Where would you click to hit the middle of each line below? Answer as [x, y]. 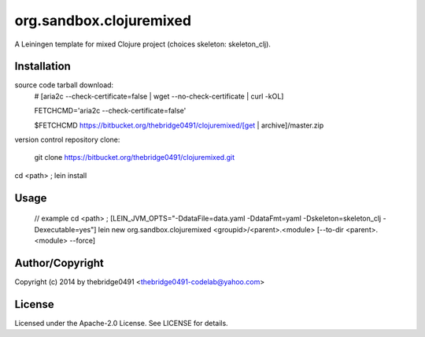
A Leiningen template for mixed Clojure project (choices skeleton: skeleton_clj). [143, 44]
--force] [83, 240]
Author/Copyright [59, 263]
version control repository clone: [67, 140]
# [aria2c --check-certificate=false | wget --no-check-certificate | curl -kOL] [159, 96]
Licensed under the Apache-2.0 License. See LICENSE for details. [121, 323]
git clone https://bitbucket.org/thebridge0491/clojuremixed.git [135, 157]
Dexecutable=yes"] [65, 229]
